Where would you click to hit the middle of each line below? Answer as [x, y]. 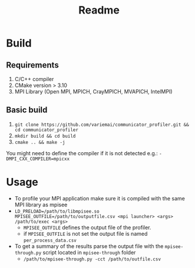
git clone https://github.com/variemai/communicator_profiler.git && [102, 125]
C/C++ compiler [34, 79]
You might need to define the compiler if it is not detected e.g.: [82, 153]
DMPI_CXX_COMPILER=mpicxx [38, 159]
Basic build [27, 110]
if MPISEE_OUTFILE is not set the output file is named [85, 233]
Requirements [32, 65]
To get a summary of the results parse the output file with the [89, 246]
